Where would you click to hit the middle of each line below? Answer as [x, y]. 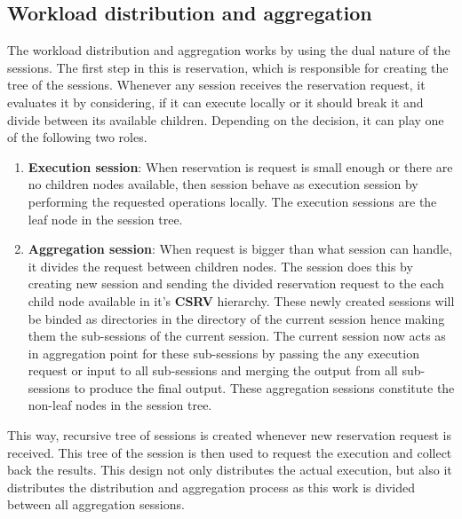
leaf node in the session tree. [105, 219]
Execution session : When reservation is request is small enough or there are [240, 166]
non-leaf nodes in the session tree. [120, 405]
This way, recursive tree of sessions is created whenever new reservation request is [229, 435]
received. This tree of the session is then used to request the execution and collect [230, 452]
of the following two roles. [77, 137]
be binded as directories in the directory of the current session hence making [236, 318]
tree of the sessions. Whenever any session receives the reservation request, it [216, 85]
